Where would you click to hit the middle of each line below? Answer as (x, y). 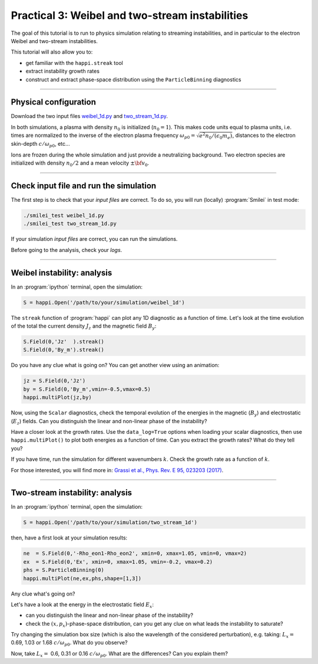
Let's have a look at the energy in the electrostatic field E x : (82, 605)
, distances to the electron (264, 135)
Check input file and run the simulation (84, 186)
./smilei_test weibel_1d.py (64, 216)
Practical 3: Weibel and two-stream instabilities (130, 15)
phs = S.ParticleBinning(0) (64, 570)
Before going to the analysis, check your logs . (67, 250)
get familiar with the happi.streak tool (74, 63)
